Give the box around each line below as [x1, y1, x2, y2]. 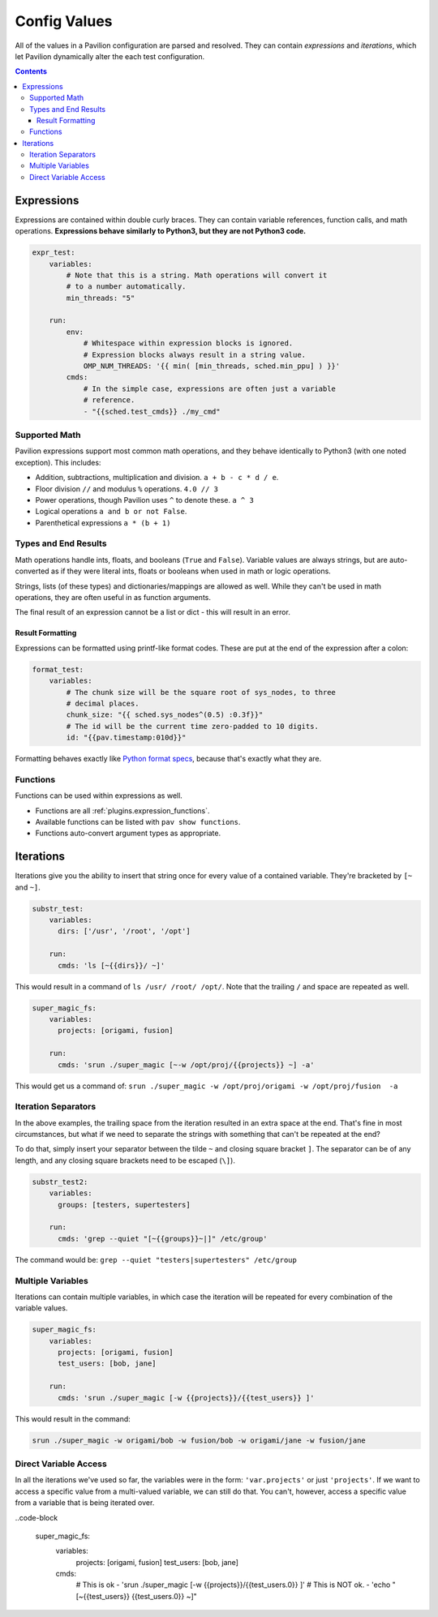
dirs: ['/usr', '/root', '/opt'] [58, 927, 191, 936]
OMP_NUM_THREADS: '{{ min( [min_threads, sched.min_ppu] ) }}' [83, 362, 341, 371]
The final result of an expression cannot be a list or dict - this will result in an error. [15, 607, 291, 617]
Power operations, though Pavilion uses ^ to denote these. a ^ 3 [35, 495, 255, 504]
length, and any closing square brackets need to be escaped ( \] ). [15, 1156, 235, 1165]
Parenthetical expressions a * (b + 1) [35, 517, 171, 527]
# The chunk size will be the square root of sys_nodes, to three [66, 688, 337, 697]
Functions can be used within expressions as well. [15, 791, 182, 800]
